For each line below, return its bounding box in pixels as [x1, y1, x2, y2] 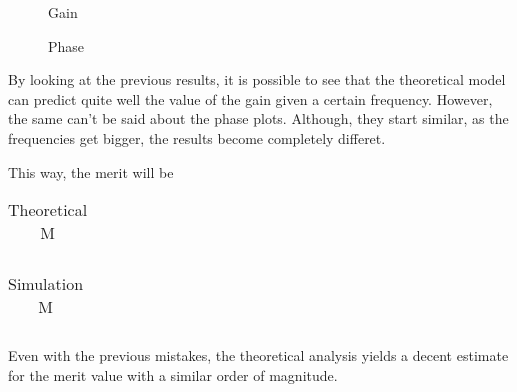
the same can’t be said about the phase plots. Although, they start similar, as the [8, 108, 509, 129]
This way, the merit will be [8, 161, 174, 182]
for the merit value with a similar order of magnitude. [8, 364, 338, 385]
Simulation [8, 272, 84, 296]
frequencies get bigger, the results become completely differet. [8, 127, 386, 148]
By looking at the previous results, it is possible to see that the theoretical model [8, 69, 506, 90]
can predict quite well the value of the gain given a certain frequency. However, [8, 88, 493, 109]
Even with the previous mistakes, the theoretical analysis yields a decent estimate [8, 345, 509, 366]
